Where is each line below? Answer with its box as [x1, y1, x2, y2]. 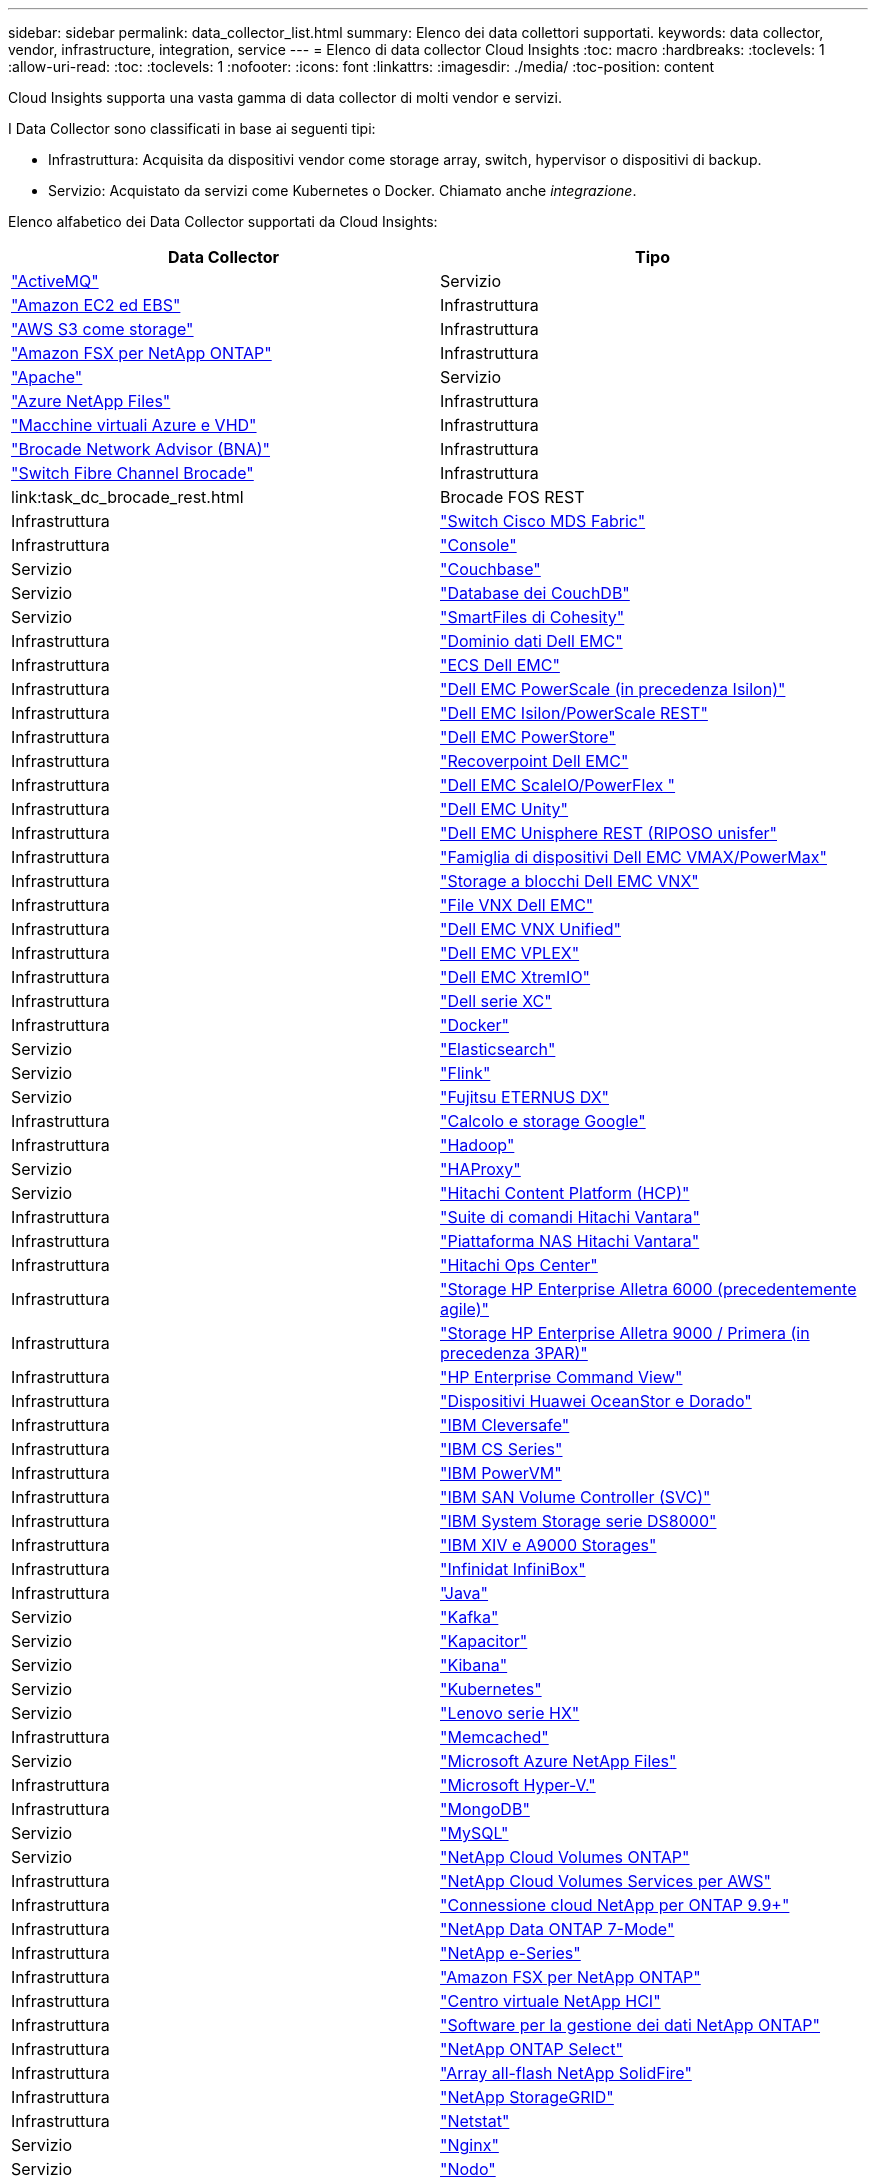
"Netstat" [440, 2111, 510, 2131]
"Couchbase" [440, 559, 541, 579]
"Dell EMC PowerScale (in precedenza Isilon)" [440, 679, 786, 699]
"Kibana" [440, 1655, 508, 1675]
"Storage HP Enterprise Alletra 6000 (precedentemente [440, 1279, 857, 1299]
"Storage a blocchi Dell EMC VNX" [440, 871, 699, 891]
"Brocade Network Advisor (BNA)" [11, 439, 271, 459]
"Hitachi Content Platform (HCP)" [440, 1183, 690, 1203]
